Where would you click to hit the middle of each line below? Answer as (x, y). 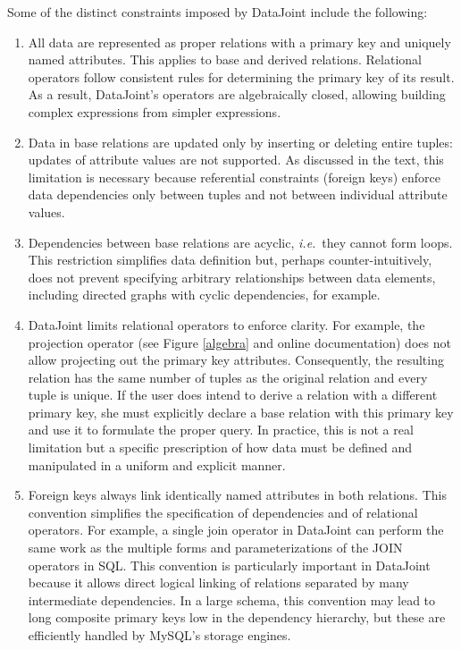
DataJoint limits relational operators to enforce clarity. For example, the (226, 324)
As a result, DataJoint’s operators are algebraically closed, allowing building (237, 94)
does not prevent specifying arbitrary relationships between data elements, (232, 277)
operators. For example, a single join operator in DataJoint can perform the (236, 530)
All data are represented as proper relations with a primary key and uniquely (239, 42)
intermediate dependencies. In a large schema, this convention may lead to (232, 599)
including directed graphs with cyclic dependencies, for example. (204, 295)
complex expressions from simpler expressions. (155, 111)
